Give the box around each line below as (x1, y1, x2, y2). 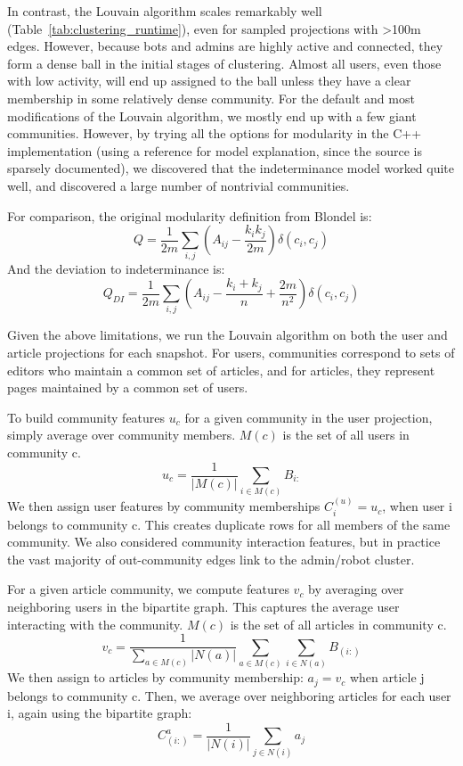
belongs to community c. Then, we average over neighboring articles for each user (7, 686, 451, 704)
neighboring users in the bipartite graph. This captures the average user (7, 597, 400, 615)
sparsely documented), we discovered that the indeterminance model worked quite (7, 159, 455, 177)
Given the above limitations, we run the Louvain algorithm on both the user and (7, 325, 448, 344)
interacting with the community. (7, 614, 183, 633)
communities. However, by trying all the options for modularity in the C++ (7, 124, 422, 143)
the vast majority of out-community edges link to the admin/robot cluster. (7, 549, 415, 568)
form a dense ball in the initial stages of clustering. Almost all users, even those (7, 54, 442, 72)
